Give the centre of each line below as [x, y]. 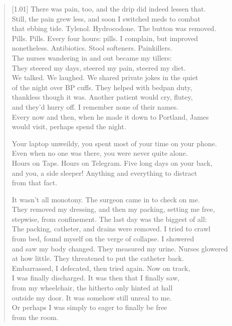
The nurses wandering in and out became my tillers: [92, 57]
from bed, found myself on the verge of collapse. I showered [103, 239]
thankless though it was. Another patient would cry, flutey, [102, 97]
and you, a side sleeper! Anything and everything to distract [104, 173]
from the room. [35, 317]
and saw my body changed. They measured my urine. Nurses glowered [120, 248]
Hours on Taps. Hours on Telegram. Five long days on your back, [112, 162]
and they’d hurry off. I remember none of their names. [95, 106]
